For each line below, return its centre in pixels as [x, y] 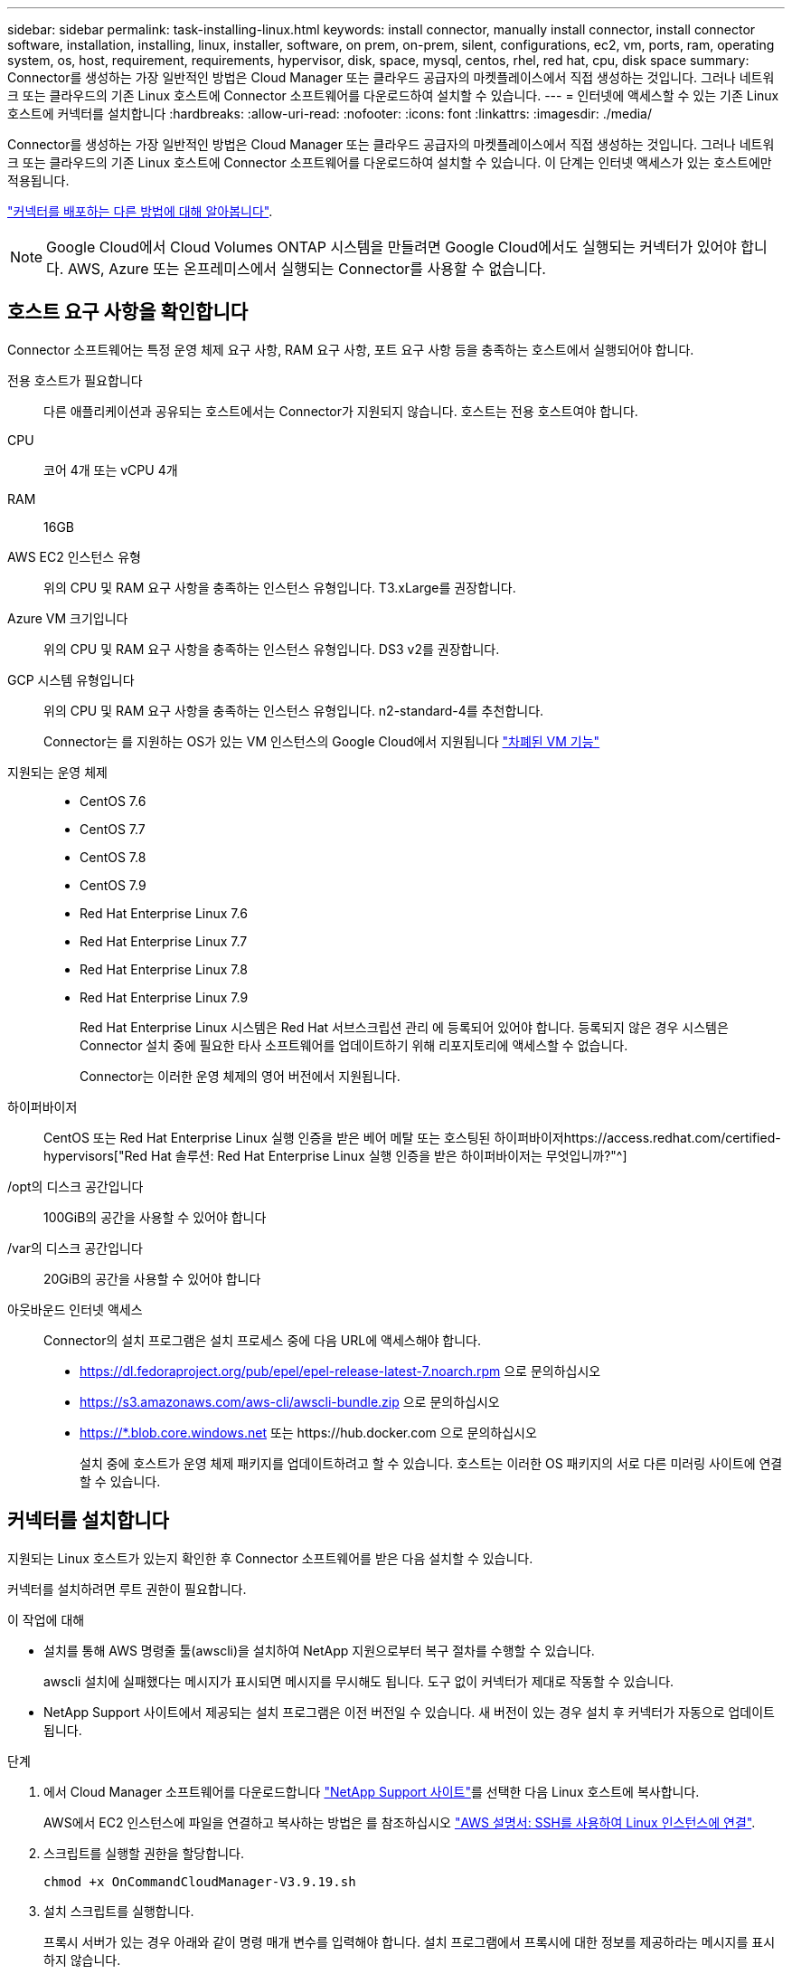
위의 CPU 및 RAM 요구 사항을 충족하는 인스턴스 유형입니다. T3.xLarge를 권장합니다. [280, 587]
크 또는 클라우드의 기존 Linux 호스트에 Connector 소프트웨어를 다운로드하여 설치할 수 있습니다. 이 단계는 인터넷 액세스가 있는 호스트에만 [390, 162]
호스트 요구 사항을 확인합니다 [128, 312]
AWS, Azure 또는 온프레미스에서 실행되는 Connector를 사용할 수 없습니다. [306, 269]
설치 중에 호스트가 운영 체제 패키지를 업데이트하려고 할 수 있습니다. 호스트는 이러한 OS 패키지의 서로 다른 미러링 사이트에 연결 [431, 1463]
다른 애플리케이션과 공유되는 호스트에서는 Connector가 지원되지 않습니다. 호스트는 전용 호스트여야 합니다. [341, 411]
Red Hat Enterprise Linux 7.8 [164, 969]
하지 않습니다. [82, 1960]
